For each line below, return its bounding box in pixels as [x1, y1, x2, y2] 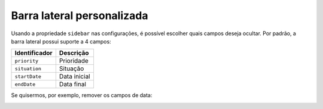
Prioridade [59, 57, 89, 65]
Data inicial [59, 72, 90, 80]
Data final [59, 80, 87, 89]
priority [14, 57, 39, 64]
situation [14, 66, 42, 71]
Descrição [59, 49, 89, 57]
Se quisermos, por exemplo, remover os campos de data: [11, 92, 153, 99]
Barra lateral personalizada [11, 9, 148, 22]
